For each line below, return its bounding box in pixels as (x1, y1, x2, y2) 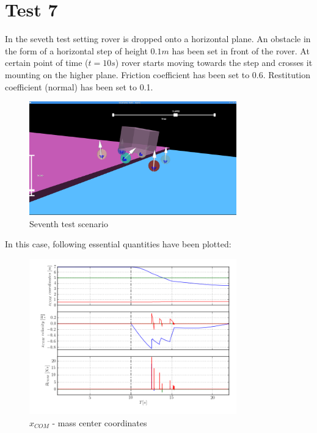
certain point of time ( (5, 56, 89, 69)
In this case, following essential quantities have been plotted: (5, 238, 231, 250)
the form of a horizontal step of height (5, 44, 148, 57)
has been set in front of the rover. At (172, 44, 310, 57)
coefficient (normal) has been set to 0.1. (5, 80, 153, 93)
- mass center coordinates (52, 417, 147, 429)
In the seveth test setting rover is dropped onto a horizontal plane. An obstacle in (5, 32, 311, 45)
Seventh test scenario (29, 217, 108, 230)
